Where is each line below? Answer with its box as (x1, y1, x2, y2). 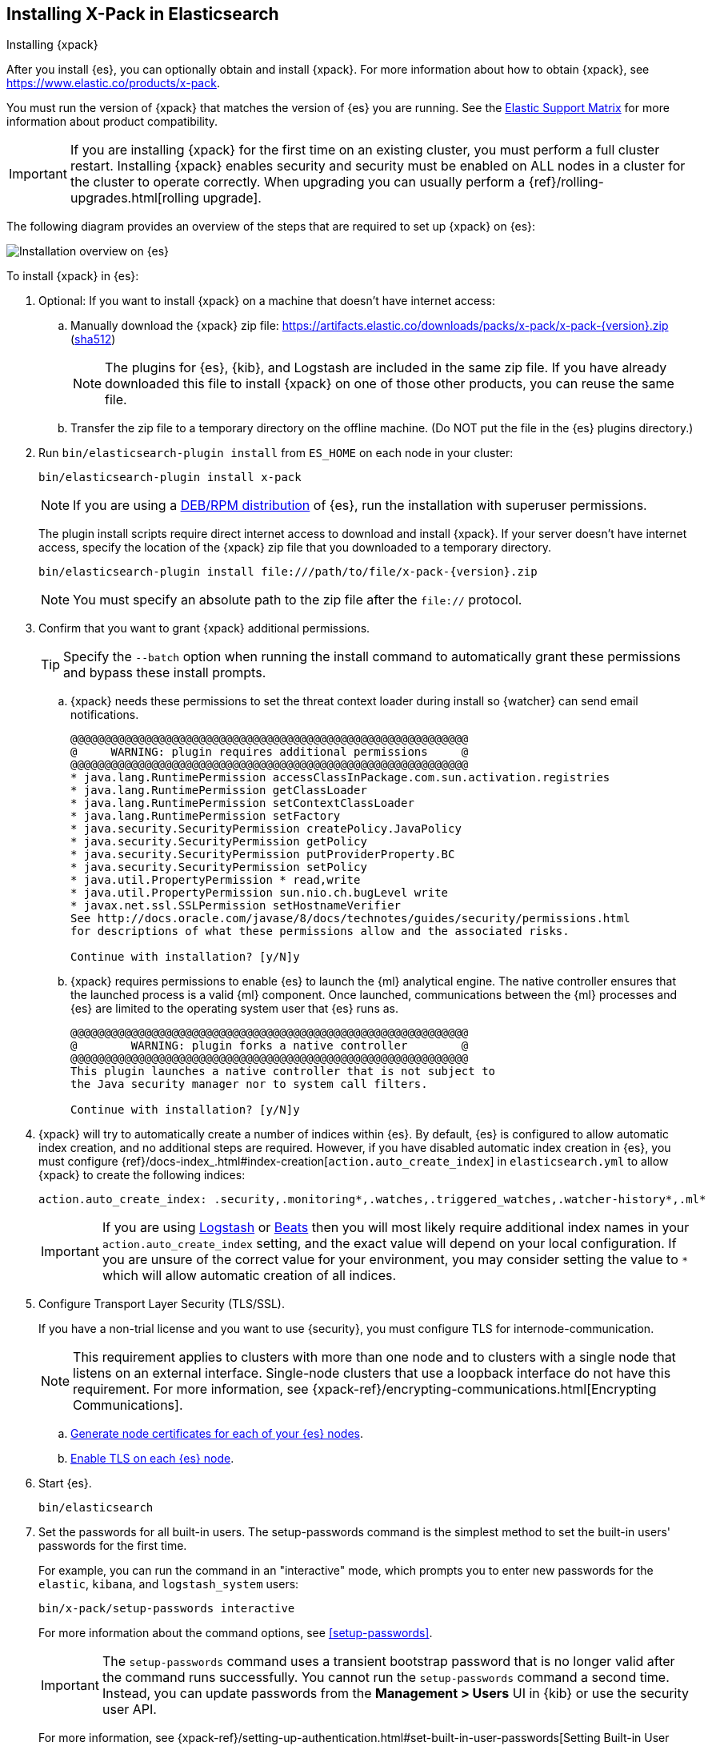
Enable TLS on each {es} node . (70, 1451, 234, 1466)
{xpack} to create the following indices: (38, 1168, 246, 1182)
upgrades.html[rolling (70, 190, 199, 207)
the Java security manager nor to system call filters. (70, 1078, 428, 1091)
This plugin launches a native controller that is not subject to (70, 1065, 496, 1078)
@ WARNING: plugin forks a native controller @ (70, 1039, 469, 1053)
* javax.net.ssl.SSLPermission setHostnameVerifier (70, 899, 402, 913)
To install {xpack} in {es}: (6, 269, 139, 283)
